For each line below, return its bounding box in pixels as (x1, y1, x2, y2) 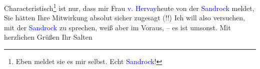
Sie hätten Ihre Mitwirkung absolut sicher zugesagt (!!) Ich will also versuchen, (4, 12, 245, 23)
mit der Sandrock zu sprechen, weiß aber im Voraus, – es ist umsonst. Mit (4, 22, 231, 32)
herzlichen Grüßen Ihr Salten (4, 32, 92, 42)
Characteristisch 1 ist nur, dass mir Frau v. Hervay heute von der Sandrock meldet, (4, 1, 254, 13)
